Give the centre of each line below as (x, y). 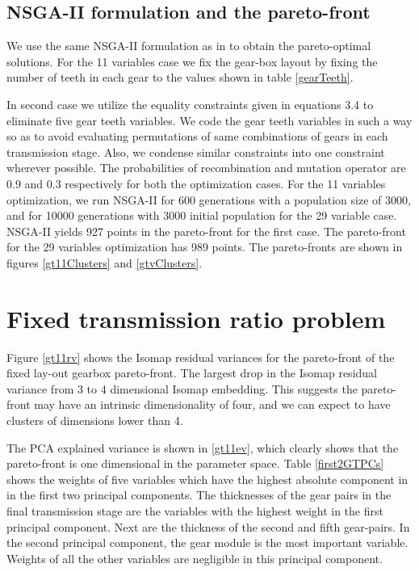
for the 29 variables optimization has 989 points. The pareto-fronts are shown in (205, 247)
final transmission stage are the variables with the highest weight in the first (195, 510)
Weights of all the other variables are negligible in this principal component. (195, 558)
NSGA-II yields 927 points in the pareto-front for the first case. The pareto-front (206, 231)
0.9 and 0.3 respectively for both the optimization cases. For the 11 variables (196, 183)
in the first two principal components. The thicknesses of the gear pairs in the (199, 495)
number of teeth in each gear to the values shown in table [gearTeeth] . (180, 77)
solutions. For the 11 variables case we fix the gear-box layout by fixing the (192, 61)
